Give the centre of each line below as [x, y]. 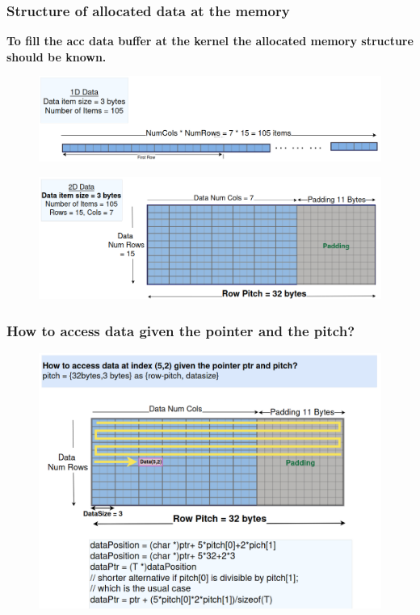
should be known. [57, 56]
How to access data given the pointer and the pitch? [181, 330]
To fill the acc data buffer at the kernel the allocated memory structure [210, 41]
